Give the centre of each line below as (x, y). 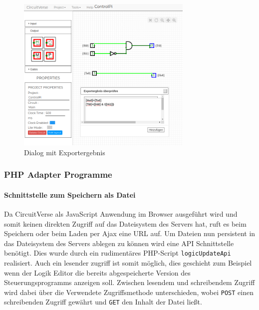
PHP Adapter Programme (58, 174)
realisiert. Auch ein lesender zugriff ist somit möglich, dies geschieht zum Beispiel (128, 262)
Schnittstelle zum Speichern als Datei (70, 194)
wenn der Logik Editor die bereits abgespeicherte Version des (97, 272)
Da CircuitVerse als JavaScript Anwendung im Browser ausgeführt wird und (121, 213)
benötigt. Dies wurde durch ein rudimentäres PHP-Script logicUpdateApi (118, 253)
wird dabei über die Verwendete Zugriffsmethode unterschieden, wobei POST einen (129, 292)
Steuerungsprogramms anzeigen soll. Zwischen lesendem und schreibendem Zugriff (129, 282)
